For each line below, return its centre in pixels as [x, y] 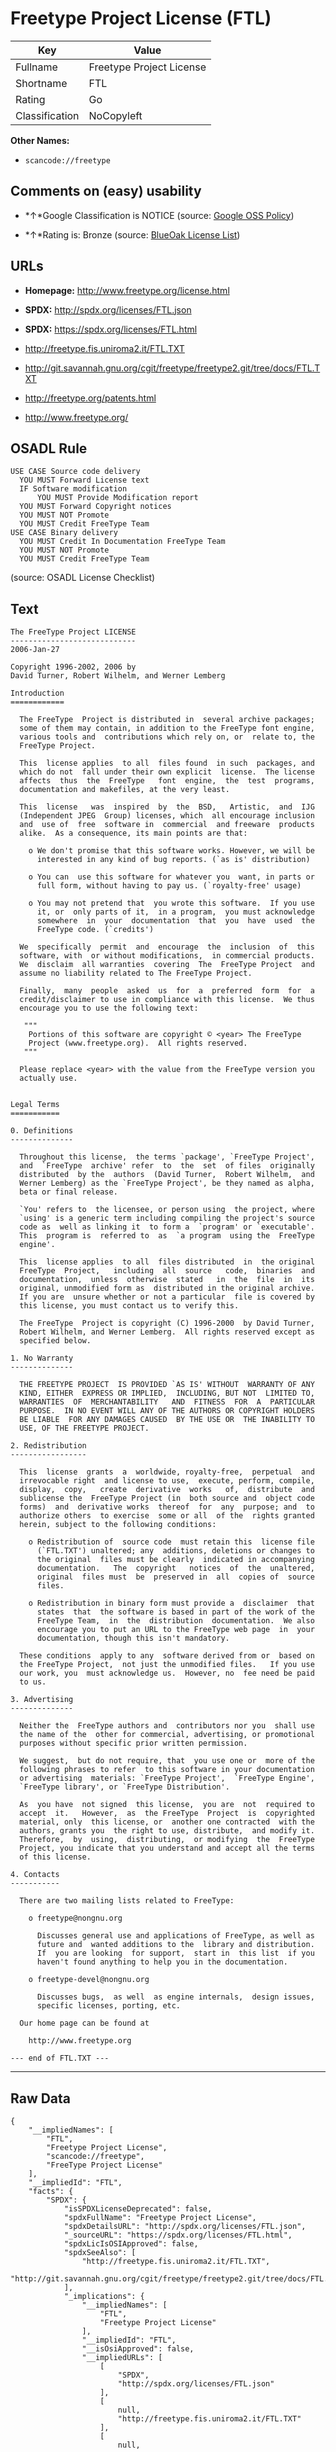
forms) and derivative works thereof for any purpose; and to [167, 1507]
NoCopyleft [115, 115]
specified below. [55, 1341]
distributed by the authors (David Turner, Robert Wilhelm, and [167, 1175]
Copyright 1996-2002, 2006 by [73, 667]
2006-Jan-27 [35, 650]
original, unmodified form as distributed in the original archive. [167, 1288]
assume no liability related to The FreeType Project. [136, 973]
